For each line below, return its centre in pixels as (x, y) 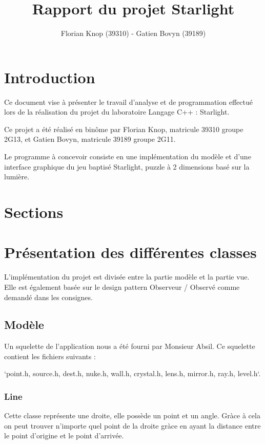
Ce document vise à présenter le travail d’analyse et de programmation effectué (128, 101)
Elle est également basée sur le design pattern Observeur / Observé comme (122, 286)
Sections (34, 212)
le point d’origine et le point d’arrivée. (64, 436)
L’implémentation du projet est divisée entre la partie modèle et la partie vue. (127, 277)
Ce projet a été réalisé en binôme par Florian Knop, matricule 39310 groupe (124, 129)
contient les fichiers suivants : (50, 356)
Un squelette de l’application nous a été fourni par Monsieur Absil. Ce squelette (130, 346)
